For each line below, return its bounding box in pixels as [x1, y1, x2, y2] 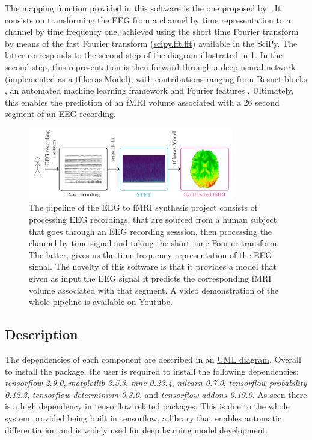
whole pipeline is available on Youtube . [29, 295, 173, 308]
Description [5, 325, 78, 343]
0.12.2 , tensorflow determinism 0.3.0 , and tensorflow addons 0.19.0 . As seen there [5, 388, 307, 400]
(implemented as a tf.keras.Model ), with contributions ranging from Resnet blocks [5, 72, 307, 85]
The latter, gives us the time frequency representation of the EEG [29, 248, 272, 261]
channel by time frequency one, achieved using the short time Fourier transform [5, 25, 299, 38]
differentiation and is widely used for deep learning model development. [5, 423, 268, 436]
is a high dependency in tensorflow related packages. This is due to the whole [5, 400, 290, 412]
